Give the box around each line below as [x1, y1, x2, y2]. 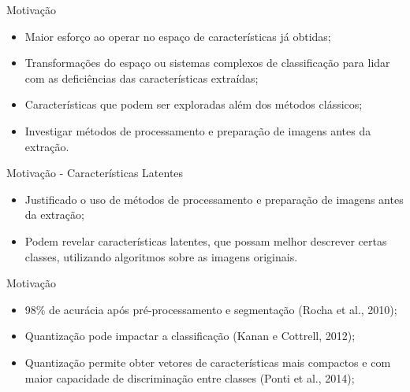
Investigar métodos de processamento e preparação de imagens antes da [24, 122, 371, 139]
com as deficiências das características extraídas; [24, 69, 259, 86]
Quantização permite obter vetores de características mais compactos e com [24, 353, 391, 370]
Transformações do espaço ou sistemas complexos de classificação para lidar [24, 54, 390, 71]
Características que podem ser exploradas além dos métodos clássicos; [24, 96, 363, 113]
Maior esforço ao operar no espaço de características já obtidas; [24, 28, 331, 44]
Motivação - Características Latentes [6, 165, 184, 181]
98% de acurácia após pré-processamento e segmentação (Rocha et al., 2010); [24, 301, 397, 317]
